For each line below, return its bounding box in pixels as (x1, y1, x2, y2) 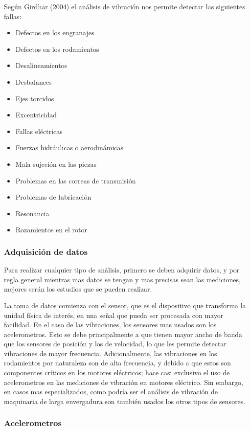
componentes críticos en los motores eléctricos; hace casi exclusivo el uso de (4, 367, 230, 378)
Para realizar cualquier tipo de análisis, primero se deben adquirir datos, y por (4, 265, 240, 275)
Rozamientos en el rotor (15, 225, 87, 235)
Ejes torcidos (15, 93, 54, 103)
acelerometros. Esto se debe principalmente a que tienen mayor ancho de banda (4, 329, 243, 339)
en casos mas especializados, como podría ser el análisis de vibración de (4, 386, 218, 397)
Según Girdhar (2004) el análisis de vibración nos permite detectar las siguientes (4, 1, 245, 11)
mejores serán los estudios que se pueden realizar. (4, 284, 152, 294)
